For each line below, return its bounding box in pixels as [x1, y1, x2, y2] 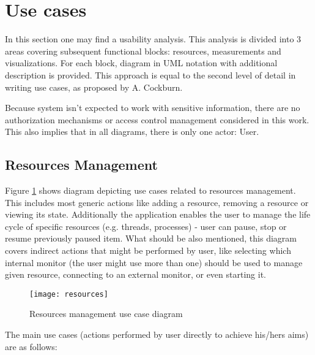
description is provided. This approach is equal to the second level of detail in [5, 68, 296, 81]
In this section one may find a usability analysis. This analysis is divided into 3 [5, 32, 302, 45]
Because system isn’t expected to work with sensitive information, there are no [5, 101, 300, 114]
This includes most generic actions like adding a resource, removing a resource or [5, 196, 309, 208]
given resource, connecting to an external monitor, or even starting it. [5, 268, 266, 281]
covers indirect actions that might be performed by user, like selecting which [5, 244, 291, 257]
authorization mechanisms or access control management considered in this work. [5, 113, 309, 126]
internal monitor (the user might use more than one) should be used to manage [5, 256, 303, 269]
